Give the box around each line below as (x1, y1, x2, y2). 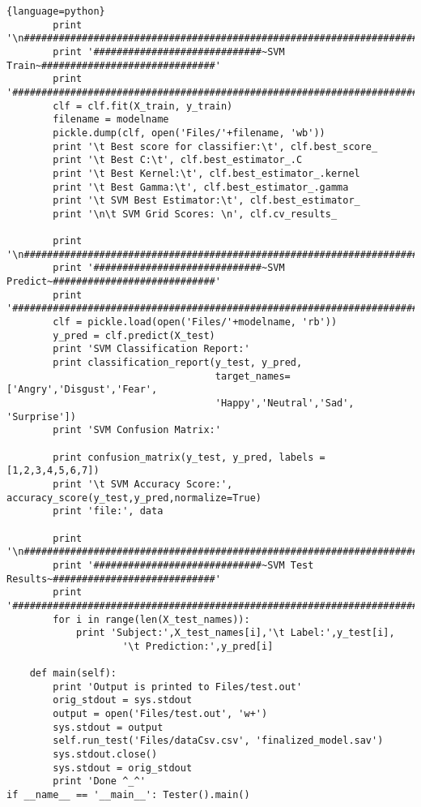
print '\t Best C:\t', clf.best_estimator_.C (53, 154, 303, 166)
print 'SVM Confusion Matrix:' (53, 424, 221, 436)
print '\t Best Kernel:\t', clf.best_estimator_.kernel (53, 167, 360, 179)
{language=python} (6, 6, 105, 17)
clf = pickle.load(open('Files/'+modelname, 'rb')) (53, 316, 338, 328)
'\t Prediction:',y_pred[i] (122, 640, 274, 652)
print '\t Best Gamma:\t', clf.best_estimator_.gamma (53, 181, 349, 193)
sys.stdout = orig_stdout (53, 762, 193, 774)
